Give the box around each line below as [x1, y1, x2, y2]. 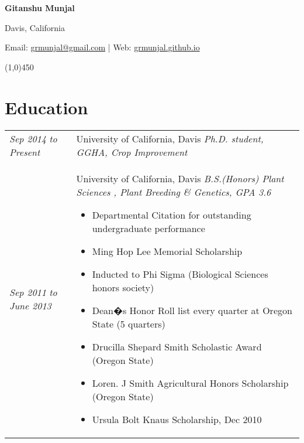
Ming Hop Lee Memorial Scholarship [92, 244, 243, 258]
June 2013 [9, 298, 51, 312]
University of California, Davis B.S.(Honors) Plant [76, 171, 284, 185]
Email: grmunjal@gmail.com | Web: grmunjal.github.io [5, 41, 200, 53]
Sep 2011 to [9, 285, 57, 299]
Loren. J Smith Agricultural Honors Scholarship [92, 376, 289, 390]
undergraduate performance [92, 221, 205, 235]
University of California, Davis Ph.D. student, [76, 131, 264, 145]
